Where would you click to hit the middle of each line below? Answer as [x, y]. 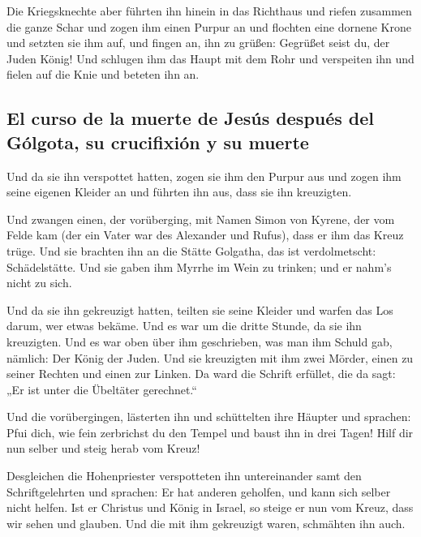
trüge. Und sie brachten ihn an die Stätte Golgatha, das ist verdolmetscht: [191, 250]
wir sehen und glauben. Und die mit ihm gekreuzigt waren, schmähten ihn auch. [206, 523]
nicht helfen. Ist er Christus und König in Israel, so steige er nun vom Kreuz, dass [210, 507]
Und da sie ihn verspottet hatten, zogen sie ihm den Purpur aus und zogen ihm [204, 176]
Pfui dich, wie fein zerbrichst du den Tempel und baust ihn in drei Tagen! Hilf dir [210, 432]
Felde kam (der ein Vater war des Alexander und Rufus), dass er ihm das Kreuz [205, 235]
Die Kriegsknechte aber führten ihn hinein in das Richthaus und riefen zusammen [209, 11]
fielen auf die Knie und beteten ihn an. [103, 74]
